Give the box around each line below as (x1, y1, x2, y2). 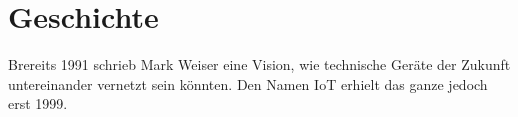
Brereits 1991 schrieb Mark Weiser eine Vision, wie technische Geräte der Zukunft (8, 54, 511, 75)
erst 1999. (8, 93, 68, 114)
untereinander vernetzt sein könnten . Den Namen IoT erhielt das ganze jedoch (8, 73, 488, 94)
